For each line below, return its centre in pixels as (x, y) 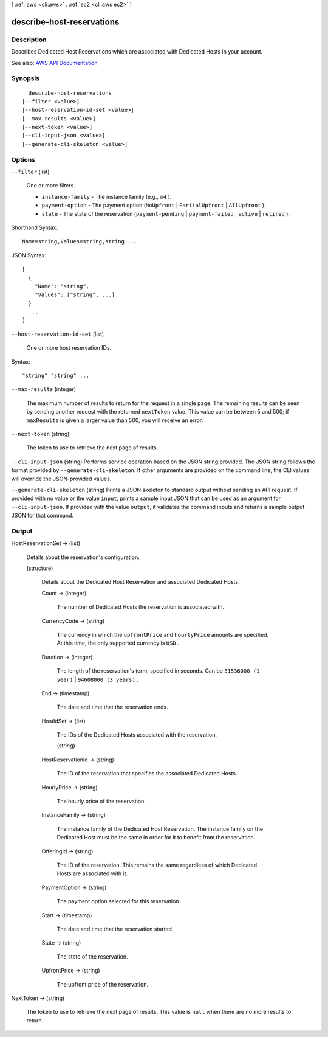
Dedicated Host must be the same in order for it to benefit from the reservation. (156, 838)
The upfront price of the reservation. (103, 984)
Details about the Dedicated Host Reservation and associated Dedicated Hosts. (141, 582)
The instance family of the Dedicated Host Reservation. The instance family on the (160, 829)
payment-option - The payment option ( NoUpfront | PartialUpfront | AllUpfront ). (154, 205)
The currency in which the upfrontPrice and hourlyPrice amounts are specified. (163, 634)
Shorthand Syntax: (34, 227)
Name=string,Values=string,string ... (80, 241)
